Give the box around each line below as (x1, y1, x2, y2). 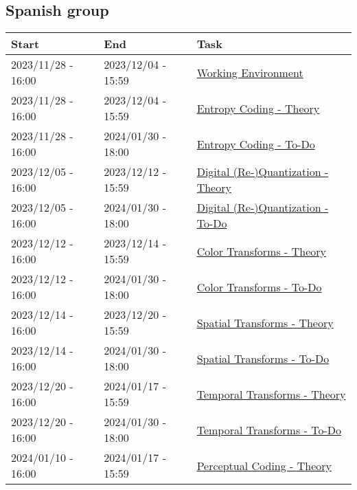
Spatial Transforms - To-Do (196, 350, 330, 366)
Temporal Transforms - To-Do (196, 421, 341, 438)
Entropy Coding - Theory (196, 100, 320, 116)
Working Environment (196, 64, 303, 80)
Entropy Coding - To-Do (196, 135, 315, 152)
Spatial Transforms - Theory (196, 314, 334, 331)
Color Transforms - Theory (196, 243, 327, 259)
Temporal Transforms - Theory (196, 386, 346, 402)
